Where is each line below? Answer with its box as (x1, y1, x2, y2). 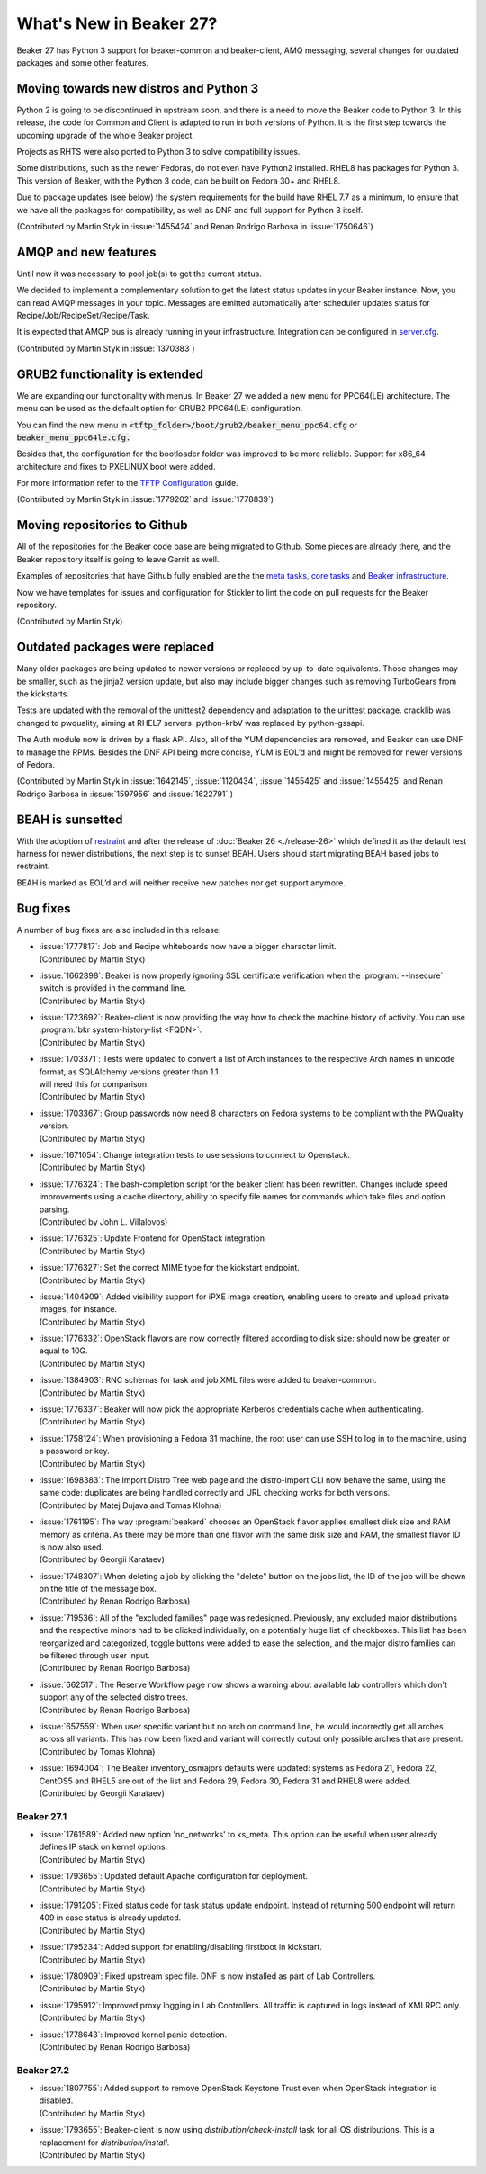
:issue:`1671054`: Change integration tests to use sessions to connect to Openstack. (39, 1149, 351, 1160)
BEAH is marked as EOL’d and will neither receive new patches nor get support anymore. (16, 877, 346, 888)
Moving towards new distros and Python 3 (16, 81, 259, 96)
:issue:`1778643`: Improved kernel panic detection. (39, 2029, 228, 2040)
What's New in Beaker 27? (16, 13, 218, 33)
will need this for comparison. (39, 1079, 149, 1090)
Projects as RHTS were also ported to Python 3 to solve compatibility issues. (16, 147, 301, 157)
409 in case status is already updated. (39, 1912, 182, 1923)
